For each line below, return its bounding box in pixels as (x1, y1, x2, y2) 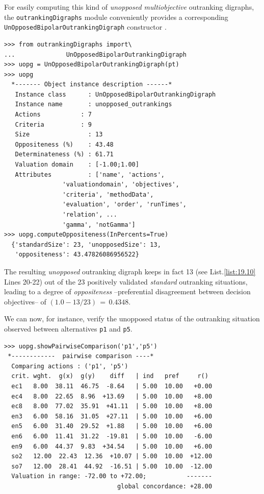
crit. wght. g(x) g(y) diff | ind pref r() (11, 372, 208, 380)
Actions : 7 (15, 111, 92, 119)
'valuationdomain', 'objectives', (62, 181, 179, 189)
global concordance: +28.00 (117, 482, 213, 490)
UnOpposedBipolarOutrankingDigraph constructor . (4, 21, 167, 32)
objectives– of (4, 296, 46, 307)
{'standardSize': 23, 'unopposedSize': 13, (11, 241, 161, 248)
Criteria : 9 (15, 121, 92, 128)
